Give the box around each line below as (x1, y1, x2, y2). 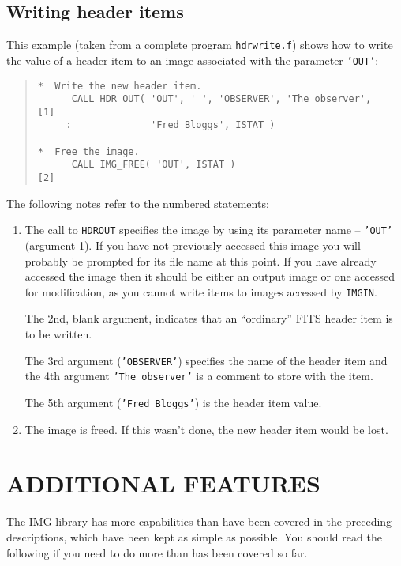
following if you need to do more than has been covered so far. (6, 544, 308, 560)
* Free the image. (37, 145, 140, 157)
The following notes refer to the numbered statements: (6, 194, 269, 211)
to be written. (24, 326, 92, 342)
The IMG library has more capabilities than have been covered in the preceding (6, 513, 392, 530)
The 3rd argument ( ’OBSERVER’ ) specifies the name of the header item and (24, 352, 388, 368)
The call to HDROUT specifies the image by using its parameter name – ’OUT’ (24, 221, 393, 238)
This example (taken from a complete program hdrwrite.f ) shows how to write (6, 36, 393, 53)
